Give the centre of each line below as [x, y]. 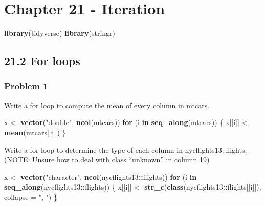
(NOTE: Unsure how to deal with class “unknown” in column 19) [107, 160]
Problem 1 [26, 86]
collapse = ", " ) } [31, 197]
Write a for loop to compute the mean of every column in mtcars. [107, 105]
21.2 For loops [42, 61]
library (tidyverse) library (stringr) [60, 33]
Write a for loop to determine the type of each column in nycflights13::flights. [126, 149]
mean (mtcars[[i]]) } [35, 132]
